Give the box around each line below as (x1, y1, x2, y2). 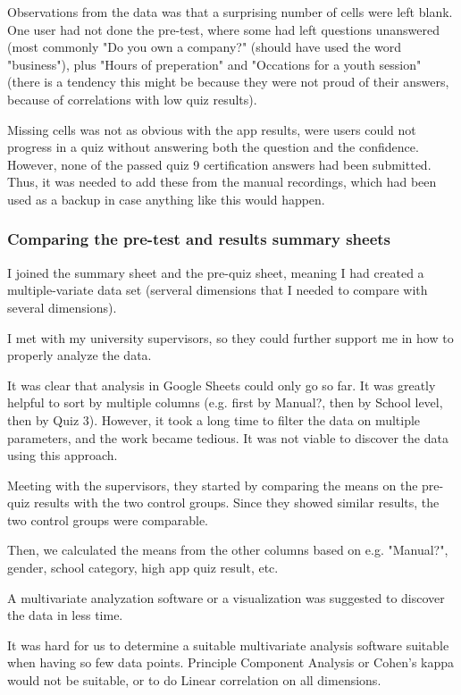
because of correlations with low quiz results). (7, 89, 257, 108)
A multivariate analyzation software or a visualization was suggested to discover (7, 588, 445, 607)
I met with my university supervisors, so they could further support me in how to (7, 328, 454, 347)
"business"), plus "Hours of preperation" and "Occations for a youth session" (7, 54, 422, 73)
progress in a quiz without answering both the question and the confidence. (7, 138, 419, 156)
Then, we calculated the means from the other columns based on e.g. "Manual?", (7, 540, 448, 559)
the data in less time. (7, 606, 123, 624)
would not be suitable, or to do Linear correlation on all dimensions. (7, 671, 381, 690)
